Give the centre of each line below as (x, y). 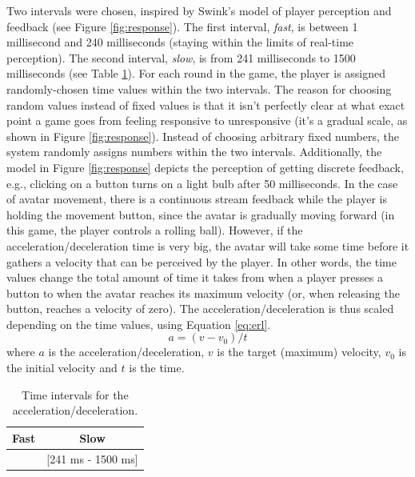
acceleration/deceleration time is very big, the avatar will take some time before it (208, 245)
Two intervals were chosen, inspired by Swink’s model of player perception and (199, 10)
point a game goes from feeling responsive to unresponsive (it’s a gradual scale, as (207, 120)
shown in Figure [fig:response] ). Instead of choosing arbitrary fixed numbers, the (203, 136)
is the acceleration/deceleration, (126, 352)
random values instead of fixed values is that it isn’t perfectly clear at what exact (206, 104)
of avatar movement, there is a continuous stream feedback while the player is (197, 199)
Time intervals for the (75, 394)
